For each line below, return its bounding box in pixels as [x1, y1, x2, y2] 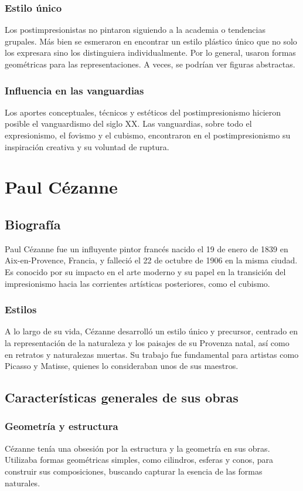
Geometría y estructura [5, 419, 118, 434]
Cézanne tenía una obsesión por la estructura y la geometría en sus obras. [5, 442, 270, 454]
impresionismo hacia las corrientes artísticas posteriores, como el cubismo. [5, 277, 270, 289]
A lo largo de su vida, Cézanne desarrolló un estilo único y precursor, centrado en [5, 325, 298, 337]
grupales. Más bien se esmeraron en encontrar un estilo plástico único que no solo [5, 35, 297, 47]
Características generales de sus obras [5, 388, 239, 407]
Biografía [5, 215, 61, 233]
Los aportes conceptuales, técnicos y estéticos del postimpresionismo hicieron [5, 106, 281, 118]
